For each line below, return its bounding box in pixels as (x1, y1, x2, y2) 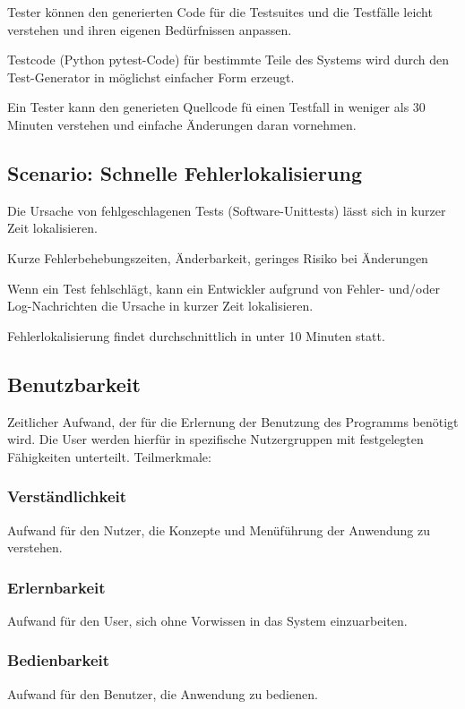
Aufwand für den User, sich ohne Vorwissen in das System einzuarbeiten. (7, 611, 408, 629)
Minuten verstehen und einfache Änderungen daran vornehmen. (7, 115, 357, 133)
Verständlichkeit (7, 485, 127, 508)
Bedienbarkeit (7, 649, 110, 671)
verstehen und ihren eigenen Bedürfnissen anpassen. (7, 20, 292, 38)
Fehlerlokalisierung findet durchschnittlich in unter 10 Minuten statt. (7, 326, 385, 345)
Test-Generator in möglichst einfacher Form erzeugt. (7, 67, 295, 86)
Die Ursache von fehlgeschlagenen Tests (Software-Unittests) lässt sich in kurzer (7, 201, 446, 219)
